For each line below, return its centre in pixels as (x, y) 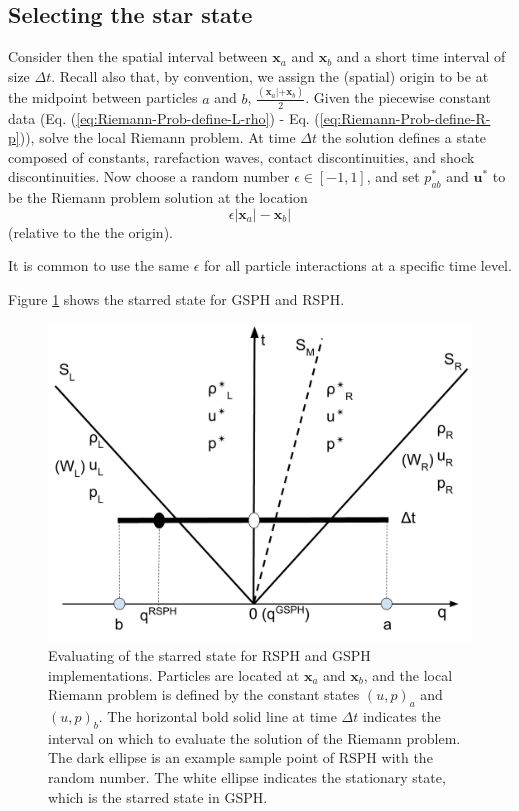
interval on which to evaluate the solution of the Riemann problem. (254, 737)
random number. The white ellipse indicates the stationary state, (247, 777)
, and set (393, 176)
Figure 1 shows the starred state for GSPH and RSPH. (176, 298)
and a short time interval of (421, 56)
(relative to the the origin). (90, 231)
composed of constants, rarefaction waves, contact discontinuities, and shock (241, 156)
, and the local (408, 674)
